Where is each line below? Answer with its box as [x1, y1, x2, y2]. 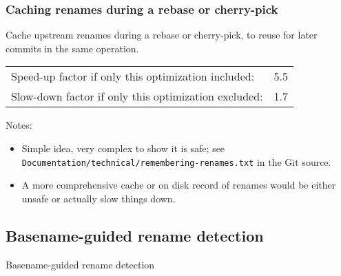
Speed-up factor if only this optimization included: [11, 68, 255, 85]
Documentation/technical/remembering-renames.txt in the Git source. [21, 154, 331, 169]
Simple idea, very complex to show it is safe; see [21, 141, 225, 155]
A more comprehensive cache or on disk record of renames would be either [21, 178, 336, 192]
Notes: [6, 118, 32, 132]
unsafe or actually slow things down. [21, 191, 176, 205]
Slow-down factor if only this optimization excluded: [11, 88, 263, 105]
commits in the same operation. [6, 41, 139, 55]
